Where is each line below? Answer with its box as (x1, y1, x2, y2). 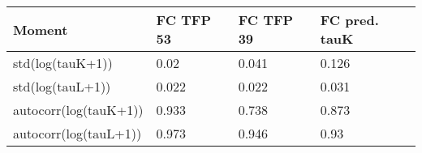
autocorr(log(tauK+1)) (13, 100, 144, 119)
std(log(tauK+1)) (13, 53, 113, 72)
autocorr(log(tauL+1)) (13, 124, 142, 142)
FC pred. (320, 11, 379, 29)
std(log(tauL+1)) (13, 77, 111, 96)
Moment (13, 19, 68, 39)
